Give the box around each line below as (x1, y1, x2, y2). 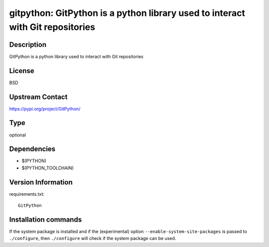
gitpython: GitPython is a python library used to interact (9, 7, 245, 18)
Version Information (9, 178, 73, 186)
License (9, 66, 34, 75)
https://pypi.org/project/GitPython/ (9, 106, 81, 112)
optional (9, 132, 26, 138)
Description (9, 40, 47, 49)
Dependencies (9, 145, 56, 153)
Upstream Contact (9, 93, 68, 101)
